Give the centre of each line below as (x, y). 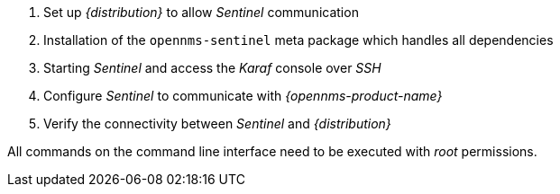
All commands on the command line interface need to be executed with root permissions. (272, 151)
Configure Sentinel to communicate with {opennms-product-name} (243, 96)
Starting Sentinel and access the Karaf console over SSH (212, 68)
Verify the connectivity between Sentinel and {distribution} (217, 123)
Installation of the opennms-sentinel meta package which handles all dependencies (298, 40)
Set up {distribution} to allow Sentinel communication (201, 12)
